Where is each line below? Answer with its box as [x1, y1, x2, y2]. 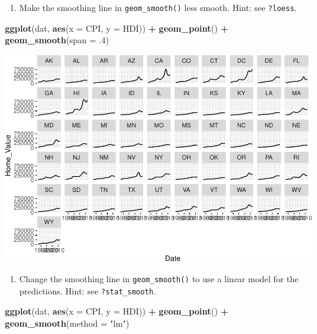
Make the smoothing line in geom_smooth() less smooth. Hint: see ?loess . [19, 1, 297, 13]
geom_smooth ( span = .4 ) [5, 34, 109, 46]
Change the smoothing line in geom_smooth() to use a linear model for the [19, 272, 299, 285]
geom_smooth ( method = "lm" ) [5, 316, 130, 329]
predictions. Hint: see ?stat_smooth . [19, 284, 156, 297]
